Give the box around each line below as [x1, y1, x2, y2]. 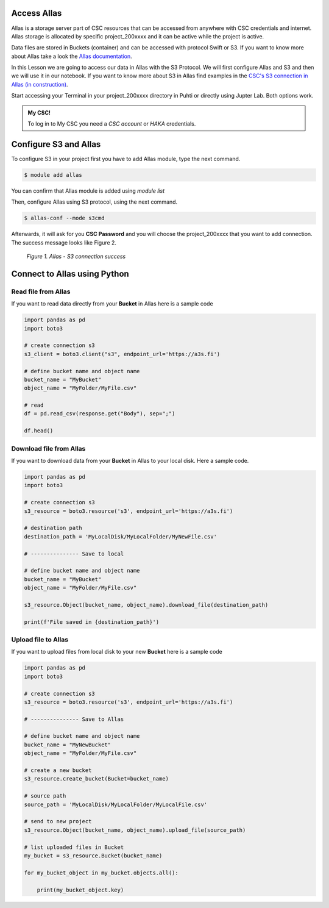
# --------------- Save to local [24, 550, 124, 557]
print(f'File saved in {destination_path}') [24, 618, 160, 625]
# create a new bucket [24, 767, 92, 774]
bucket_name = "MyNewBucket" [24, 741, 111, 748]
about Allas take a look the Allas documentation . [11, 52, 132, 60]
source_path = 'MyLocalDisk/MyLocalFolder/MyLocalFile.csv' [24, 801, 208, 808]
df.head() [24, 427, 54, 434]
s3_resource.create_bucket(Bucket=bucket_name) [24, 775, 169, 782]
